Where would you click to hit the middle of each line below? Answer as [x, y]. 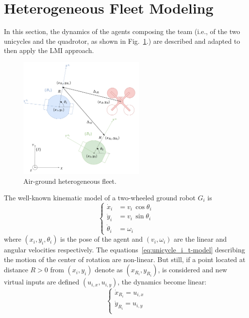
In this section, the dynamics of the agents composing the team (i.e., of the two [122, 31]
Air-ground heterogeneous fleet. [70, 181]
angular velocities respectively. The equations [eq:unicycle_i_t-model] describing [124, 250]
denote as [109, 270]
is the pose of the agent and [102, 239]
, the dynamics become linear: [162, 282]
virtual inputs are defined [42, 282]
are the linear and [200, 239]
